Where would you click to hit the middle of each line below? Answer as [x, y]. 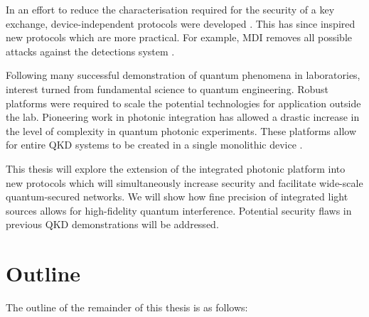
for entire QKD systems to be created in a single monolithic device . [154, 145]
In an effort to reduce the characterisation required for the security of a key [170, 9]
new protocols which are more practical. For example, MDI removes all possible [179, 37]
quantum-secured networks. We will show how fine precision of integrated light [177, 197]
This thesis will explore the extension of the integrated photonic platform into [176, 168]
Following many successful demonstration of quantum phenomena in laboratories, [183, 75]
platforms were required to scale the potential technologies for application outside [183, 103]
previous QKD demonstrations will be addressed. [112, 224]
